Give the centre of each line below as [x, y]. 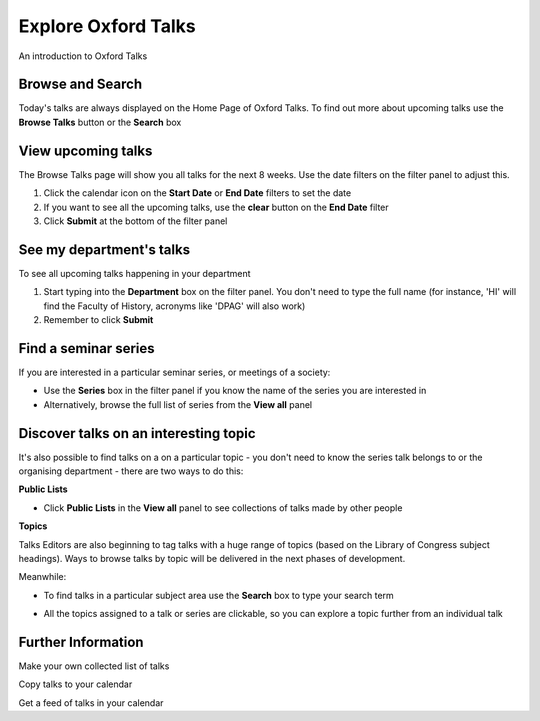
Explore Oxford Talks [107, 26]
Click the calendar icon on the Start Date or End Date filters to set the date [197, 193]
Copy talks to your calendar [75, 684]
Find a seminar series [86, 348]
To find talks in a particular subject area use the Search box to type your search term [218, 595]
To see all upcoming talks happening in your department [134, 273]
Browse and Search [80, 84]
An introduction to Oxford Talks [83, 56]
